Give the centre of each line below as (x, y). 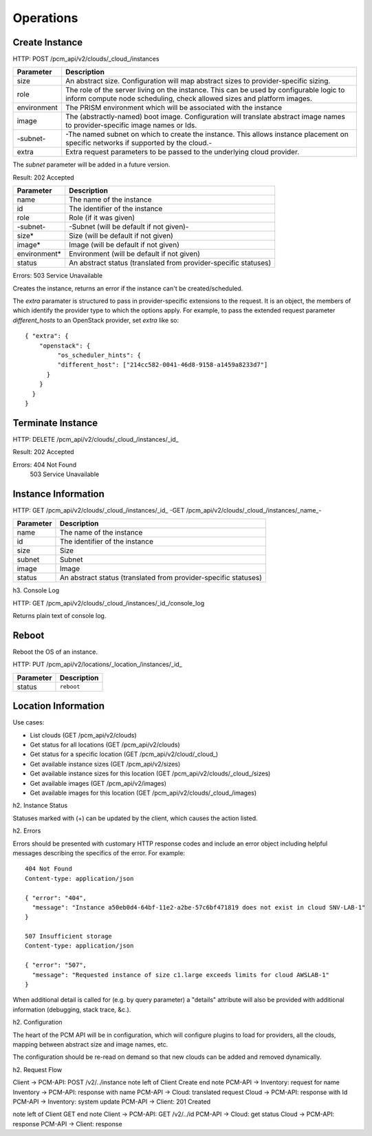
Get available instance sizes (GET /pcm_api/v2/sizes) (105, 764)
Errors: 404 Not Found (45, 464)
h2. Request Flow (37, 1069)
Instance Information (58, 494)
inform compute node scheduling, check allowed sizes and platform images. (189, 98)
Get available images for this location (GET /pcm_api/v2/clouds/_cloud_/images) (143, 793)
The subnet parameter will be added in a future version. (91, 164)
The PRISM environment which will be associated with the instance (174, 108)
